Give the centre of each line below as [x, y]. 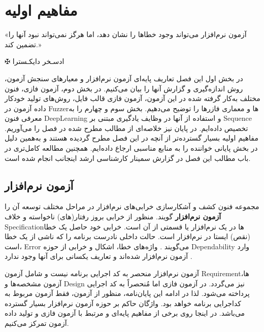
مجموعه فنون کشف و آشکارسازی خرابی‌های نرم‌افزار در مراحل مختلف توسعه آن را [132, 206]
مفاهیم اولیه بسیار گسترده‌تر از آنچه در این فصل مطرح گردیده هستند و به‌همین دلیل [131, 138]
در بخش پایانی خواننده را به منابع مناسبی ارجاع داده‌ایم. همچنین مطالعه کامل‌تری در [131, 148]
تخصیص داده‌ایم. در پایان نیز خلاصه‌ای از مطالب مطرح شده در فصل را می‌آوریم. [126, 128]
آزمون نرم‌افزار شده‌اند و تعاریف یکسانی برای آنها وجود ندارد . [98, 256]
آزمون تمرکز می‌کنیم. [37, 323]
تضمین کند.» [23, 44]
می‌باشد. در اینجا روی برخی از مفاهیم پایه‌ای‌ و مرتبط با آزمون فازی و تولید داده [125, 313]
